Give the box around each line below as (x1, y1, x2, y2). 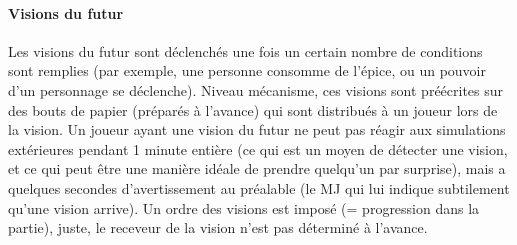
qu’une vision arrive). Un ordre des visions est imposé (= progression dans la (8, 197, 480, 218)
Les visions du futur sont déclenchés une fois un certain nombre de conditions (8, 40, 483, 61)
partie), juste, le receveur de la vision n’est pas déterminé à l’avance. (8, 217, 428, 238)
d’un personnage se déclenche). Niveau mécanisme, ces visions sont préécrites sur (8, 79, 504, 100)
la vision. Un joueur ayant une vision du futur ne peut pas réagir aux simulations (8, 119, 506, 140)
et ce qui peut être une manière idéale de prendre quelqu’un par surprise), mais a (8, 158, 506, 179)
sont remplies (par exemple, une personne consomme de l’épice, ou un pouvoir (8, 60, 487, 81)
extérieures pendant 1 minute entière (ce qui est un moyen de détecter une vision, (8, 138, 508, 159)
